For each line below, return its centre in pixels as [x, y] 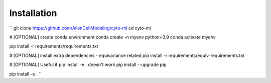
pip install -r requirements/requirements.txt [54, 46]
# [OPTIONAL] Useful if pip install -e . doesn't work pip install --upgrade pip [88, 64]
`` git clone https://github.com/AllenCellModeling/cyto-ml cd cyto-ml [80, 28]
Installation [33, 13]
